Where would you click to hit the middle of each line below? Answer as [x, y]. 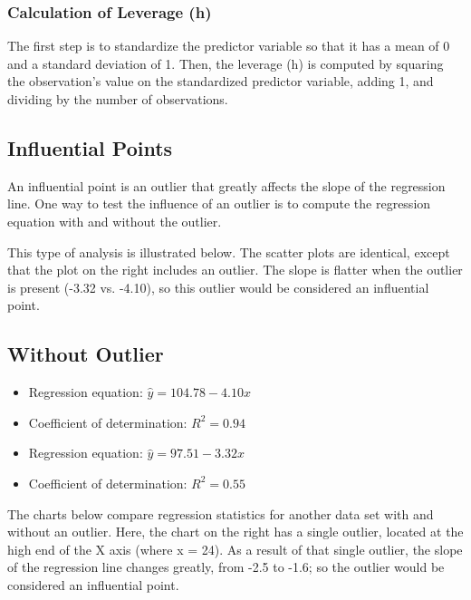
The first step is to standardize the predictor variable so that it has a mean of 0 [229, 46]
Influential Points [90, 147]
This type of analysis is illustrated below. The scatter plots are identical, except [229, 252]
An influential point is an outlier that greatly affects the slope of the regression [226, 185]
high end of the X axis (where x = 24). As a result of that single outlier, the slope [235, 549]
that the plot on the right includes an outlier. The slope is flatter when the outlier [235, 270]
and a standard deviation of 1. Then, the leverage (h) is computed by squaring [226, 63]
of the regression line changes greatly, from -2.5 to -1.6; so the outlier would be [226, 567]
